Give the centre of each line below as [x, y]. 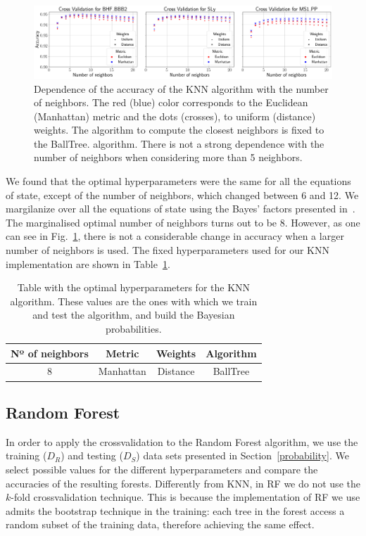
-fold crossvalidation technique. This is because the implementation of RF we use [185, 497]
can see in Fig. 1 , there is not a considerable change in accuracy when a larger [175, 236]
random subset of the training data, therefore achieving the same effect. [160, 524]
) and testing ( [92, 455]
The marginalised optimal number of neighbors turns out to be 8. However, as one [183, 222]
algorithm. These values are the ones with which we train [134, 301]
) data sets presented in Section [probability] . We [242, 455]
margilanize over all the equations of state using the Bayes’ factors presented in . [181, 209]
